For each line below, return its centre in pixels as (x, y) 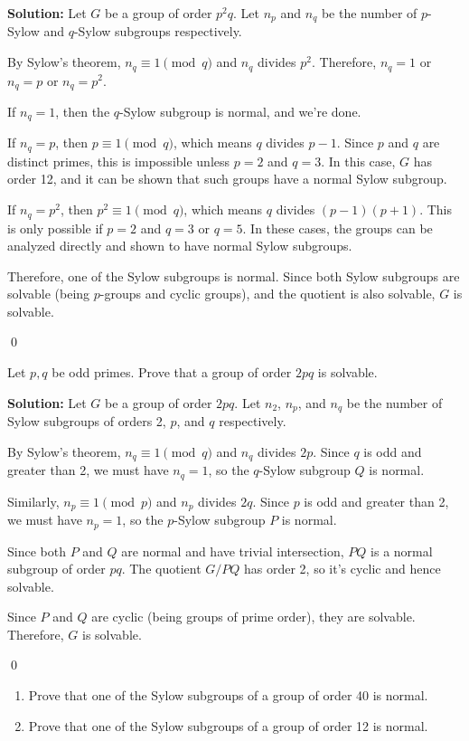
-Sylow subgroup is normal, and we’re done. (240, 111)
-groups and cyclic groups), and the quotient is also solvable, (267, 294)
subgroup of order (56, 569)
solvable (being (49, 294)
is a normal (402, 551)
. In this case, (358, 161)
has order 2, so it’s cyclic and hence (342, 569)
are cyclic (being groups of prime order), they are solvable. (253, 617)
